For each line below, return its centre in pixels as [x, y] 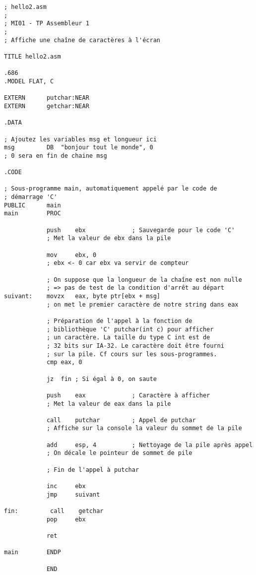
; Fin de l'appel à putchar [93, 470]
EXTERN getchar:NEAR [47, 106]
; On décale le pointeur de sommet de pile [119, 453]
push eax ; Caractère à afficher [128, 395]
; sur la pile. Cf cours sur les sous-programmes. [132, 354]
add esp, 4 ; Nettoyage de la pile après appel [150, 445]
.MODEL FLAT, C [29, 81]
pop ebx [66, 519]
